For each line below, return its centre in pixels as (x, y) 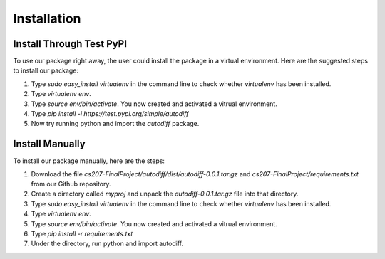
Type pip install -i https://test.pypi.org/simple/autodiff (110, 114)
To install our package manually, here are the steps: (89, 161)
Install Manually (49, 144)
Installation (47, 18)
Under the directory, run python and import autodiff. (107, 244)
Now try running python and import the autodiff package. (115, 124)
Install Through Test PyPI (70, 44)
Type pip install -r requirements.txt (82, 234)
